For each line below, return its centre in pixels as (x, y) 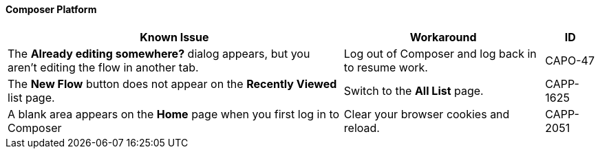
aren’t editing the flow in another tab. (103, 67)
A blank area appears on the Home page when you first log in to (174, 114)
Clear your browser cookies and (427, 114)
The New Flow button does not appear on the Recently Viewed (172, 84)
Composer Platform (51, 9)
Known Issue (174, 37)
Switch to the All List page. (414, 90)
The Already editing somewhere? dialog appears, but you (159, 53)
